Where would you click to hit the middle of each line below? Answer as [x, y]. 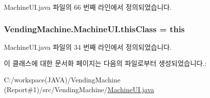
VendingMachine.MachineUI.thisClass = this [94, 29]
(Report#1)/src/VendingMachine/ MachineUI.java [79, 89]
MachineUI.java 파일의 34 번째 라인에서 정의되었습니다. [88, 47]
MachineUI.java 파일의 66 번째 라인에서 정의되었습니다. [88, 7]
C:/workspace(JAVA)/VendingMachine [62, 79]
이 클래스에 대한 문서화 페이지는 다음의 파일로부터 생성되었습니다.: [105, 63]
